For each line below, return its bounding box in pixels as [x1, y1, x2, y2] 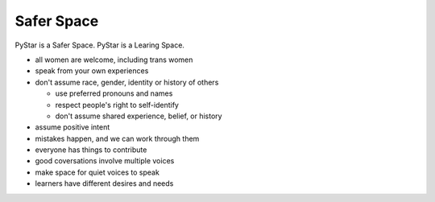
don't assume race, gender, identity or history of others [35, 77, 219, 87]
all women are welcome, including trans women [35, 55, 193, 64]
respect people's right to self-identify [55, 100, 179, 109]
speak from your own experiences [35, 66, 149, 76]
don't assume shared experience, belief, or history [55, 111, 222, 121]
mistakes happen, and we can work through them [35, 134, 200, 143]
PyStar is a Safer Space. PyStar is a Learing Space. [14, 40, 185, 50]
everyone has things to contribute [35, 145, 147, 155]
